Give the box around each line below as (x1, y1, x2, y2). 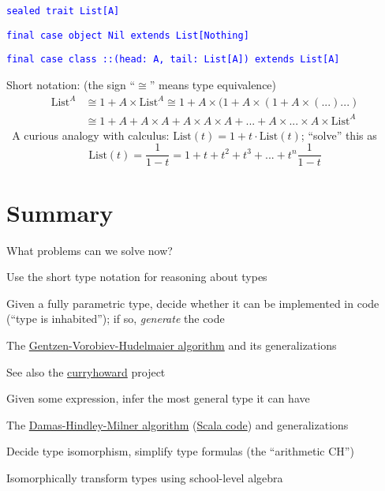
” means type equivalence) (149, 76, 277, 92)
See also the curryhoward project (6, 363, 166, 380)
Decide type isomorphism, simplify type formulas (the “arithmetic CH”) (6, 443, 354, 459)
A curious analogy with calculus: (12, 126, 170, 143)
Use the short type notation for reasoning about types (6, 268, 267, 285)
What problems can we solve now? (6, 242, 173, 258)
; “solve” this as (301, 126, 377, 143)
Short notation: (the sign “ (6, 76, 136, 92)
